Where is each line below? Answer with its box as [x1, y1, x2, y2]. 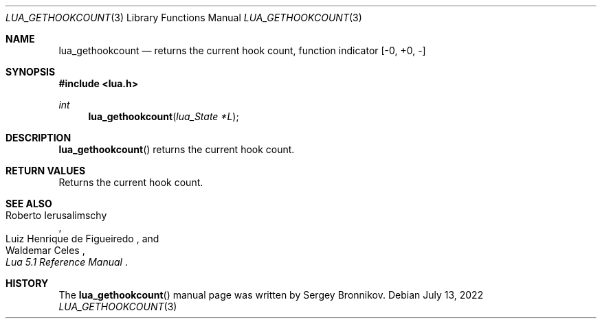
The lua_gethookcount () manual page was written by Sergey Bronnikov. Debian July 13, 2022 [58, 289, 484, 301]
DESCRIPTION [5, 132, 71, 143]
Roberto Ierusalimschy [5, 209, 107, 221]
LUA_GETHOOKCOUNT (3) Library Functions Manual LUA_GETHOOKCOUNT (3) [5, 12, 362, 23]
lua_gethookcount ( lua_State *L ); [88, 111, 239, 122]
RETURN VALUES [5, 165, 86, 176]
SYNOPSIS [5, 66, 56, 78]
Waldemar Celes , [5, 244, 85, 256]
